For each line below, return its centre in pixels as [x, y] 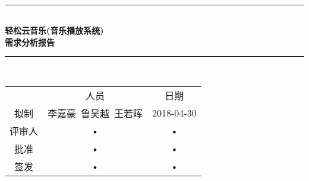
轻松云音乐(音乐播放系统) [54, 30]
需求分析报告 [30, 42]
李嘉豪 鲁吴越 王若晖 [95, 113]
